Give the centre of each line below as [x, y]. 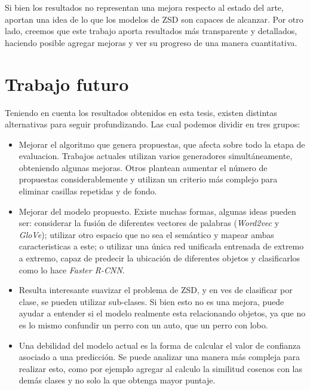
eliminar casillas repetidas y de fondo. [88, 191]
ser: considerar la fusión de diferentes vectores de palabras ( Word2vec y [149, 223]
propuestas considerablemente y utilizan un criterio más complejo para [148, 179]
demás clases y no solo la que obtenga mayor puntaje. [117, 380]
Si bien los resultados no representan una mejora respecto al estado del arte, [144, 7]
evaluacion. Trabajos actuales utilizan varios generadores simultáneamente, [156, 156]
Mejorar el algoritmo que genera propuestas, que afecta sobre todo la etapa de [162, 144]
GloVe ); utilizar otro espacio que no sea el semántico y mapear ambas [146, 234]
